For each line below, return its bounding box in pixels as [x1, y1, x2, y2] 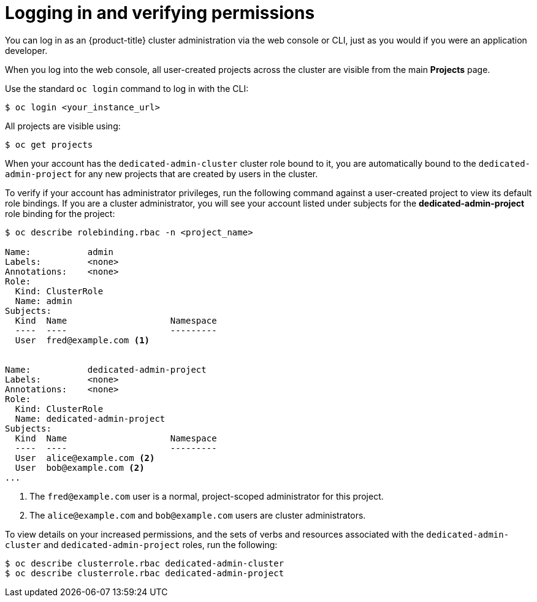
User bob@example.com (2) [15, 462, 145, 473]
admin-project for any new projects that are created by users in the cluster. [5, 168, 318, 179]
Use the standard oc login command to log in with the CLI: [5, 83, 249, 94]
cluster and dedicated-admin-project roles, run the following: [5, 539, 278, 550]
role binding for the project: [5, 208, 115, 219]
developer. [5, 45, 48, 56]
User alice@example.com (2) [15, 452, 155, 463]
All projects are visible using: [5, 120, 121, 131]
